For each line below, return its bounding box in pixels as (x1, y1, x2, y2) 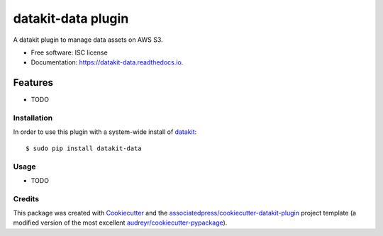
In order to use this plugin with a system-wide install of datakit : (13, 128, 197, 136)
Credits (13, 193, 39, 203)
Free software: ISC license (30, 48, 108, 57)
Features (13, 77, 53, 89)
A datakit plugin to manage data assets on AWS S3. (13, 35, 163, 44)
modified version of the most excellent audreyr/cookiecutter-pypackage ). (13, 218, 228, 227)
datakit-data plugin (13, 11, 129, 26)
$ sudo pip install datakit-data (26, 144, 142, 152)
